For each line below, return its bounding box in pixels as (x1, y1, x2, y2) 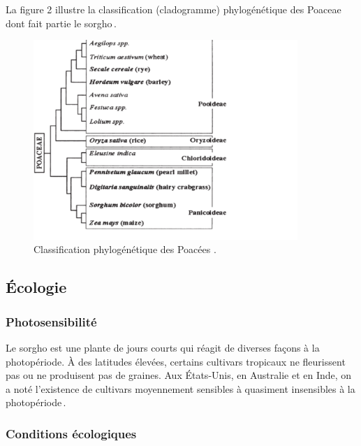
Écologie (6, 276, 67, 298)
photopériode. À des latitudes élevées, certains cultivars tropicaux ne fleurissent (6, 354, 346, 368)
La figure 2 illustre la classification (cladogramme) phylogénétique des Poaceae (6, 2, 341, 16)
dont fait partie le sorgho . (6, 15, 117, 30)
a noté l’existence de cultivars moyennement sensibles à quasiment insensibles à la (6, 381, 355, 396)
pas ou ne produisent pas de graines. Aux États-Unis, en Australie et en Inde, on (6, 368, 352, 382)
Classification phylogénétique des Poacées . (34, 242, 216, 257)
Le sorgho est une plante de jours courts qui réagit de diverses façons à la (6, 340, 320, 355)
